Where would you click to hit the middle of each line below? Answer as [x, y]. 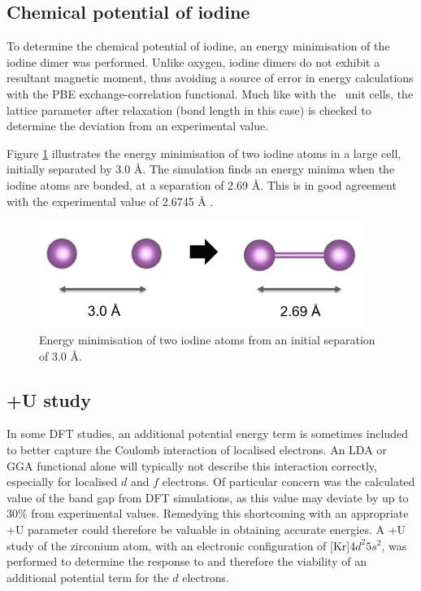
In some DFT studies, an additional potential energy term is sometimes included [208, 433]
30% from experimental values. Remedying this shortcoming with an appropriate [208, 513]
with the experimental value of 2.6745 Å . [110, 201]
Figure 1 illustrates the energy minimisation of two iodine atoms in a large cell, [204, 153]
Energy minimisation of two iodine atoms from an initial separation [207, 340]
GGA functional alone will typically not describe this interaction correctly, [192, 465]
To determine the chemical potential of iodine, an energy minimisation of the [198, 46]
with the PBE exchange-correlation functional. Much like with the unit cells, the [210, 93]
